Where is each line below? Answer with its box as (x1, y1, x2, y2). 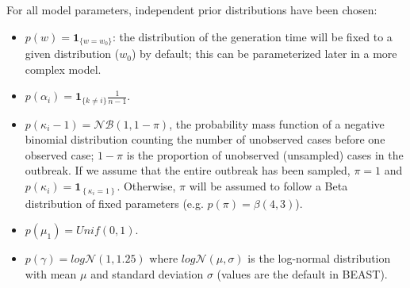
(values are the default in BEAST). (216, 265, 388, 282)
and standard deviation (90, 265, 204, 282)
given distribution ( (25, 45, 120, 62)
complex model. (25, 60, 102, 77)
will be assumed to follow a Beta (189, 178, 348, 194)
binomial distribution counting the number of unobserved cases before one (25, 131, 385, 148)
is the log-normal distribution (247, 250, 391, 267)
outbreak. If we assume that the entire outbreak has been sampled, (25, 162, 351, 179)
